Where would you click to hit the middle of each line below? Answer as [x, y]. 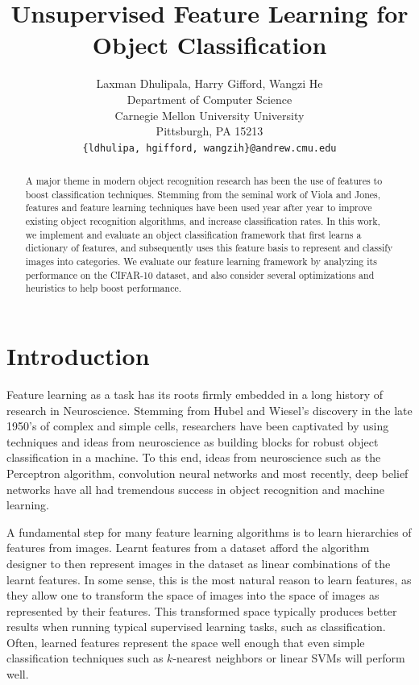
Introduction [78, 356]
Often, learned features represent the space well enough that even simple [186, 642]
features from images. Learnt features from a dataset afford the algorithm [188, 548]
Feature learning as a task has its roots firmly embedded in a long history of [195, 394]
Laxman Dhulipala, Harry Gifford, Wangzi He [209, 83]
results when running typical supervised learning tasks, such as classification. [196, 627]
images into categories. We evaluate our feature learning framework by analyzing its [201, 262]
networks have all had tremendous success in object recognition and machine [196, 489]
